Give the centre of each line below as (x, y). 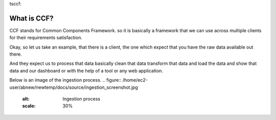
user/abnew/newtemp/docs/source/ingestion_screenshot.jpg (74, 87)
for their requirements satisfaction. (46, 38)
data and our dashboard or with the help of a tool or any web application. (86, 70)
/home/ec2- (135, 80)
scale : (29, 106)
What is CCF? (31, 18)
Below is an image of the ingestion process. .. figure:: (65, 80)
